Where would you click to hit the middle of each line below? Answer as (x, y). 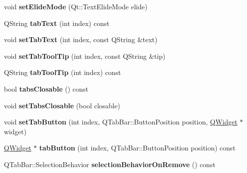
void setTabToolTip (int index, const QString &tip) (85, 56)
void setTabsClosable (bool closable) (62, 105)
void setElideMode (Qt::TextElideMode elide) (76, 6)
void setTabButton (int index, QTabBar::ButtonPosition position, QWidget (121, 122)
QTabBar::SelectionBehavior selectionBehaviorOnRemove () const (110, 164)
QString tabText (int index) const (57, 23)
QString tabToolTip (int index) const (63, 72)
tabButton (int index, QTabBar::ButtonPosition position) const (137, 148)
